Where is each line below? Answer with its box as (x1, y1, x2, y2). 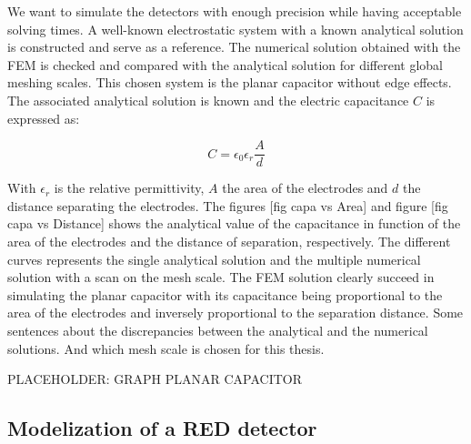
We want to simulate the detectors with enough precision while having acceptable (7, 2, 462, 20)
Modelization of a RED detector (7, 414, 317, 442)
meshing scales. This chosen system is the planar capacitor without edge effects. (7, 73, 452, 92)
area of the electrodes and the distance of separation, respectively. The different (7, 232, 451, 250)
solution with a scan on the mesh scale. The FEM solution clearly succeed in (7, 267, 435, 287)
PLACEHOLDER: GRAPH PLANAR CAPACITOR (7, 369, 303, 388)
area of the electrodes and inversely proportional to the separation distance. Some (7, 303, 464, 322)
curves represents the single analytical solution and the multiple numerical (7, 249, 421, 268)
